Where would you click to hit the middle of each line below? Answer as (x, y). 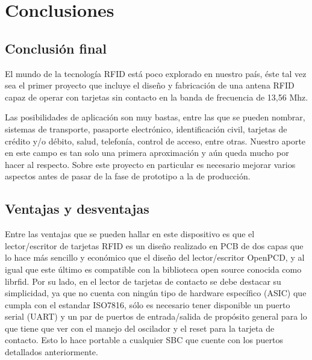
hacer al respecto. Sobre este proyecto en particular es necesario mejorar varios (150, 164)
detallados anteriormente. (51, 352)
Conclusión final (56, 48)
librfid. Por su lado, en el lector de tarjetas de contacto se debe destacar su (143, 281)
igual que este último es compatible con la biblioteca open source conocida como (153, 269)
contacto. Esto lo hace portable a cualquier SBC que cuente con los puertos (144, 340)
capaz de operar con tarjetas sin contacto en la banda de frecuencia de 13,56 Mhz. (157, 97)
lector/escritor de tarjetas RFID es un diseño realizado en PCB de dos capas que (154, 245)
